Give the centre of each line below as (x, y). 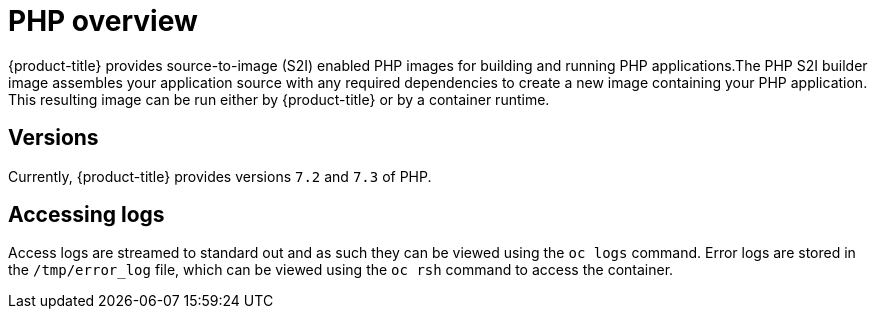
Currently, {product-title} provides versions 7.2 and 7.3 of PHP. (220, 176)
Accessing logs (86, 215)
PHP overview (103, 21)
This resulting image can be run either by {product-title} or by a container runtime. (279, 99)
